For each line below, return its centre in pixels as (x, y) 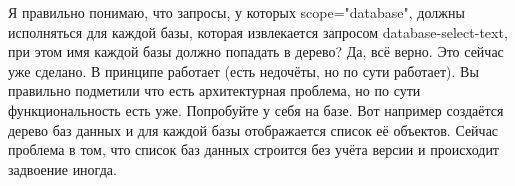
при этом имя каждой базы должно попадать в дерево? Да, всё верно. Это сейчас (256, 51)
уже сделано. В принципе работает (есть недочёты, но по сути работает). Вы (243, 70)
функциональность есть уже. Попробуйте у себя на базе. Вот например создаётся (256, 109)
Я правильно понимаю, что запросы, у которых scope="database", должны (236, 12)
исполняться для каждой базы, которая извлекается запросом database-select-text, (258, 31)
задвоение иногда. (62, 168)
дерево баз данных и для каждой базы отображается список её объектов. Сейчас (253, 129)
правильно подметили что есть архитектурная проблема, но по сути (214, 90)
